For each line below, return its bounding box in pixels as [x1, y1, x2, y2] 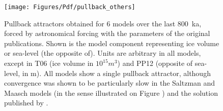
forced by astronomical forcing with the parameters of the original [4, 28, 210, 39]
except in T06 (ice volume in [4, 58, 94, 68]
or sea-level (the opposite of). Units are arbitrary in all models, [4, 48, 201, 58]
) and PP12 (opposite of [117, 58, 193, 68]
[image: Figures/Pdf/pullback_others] [4, 4, 135, 11]
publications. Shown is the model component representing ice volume [4, 38, 219, 48]
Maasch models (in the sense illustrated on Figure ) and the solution [4, 87, 218, 98]
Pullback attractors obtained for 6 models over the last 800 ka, [4, 18, 202, 28]
